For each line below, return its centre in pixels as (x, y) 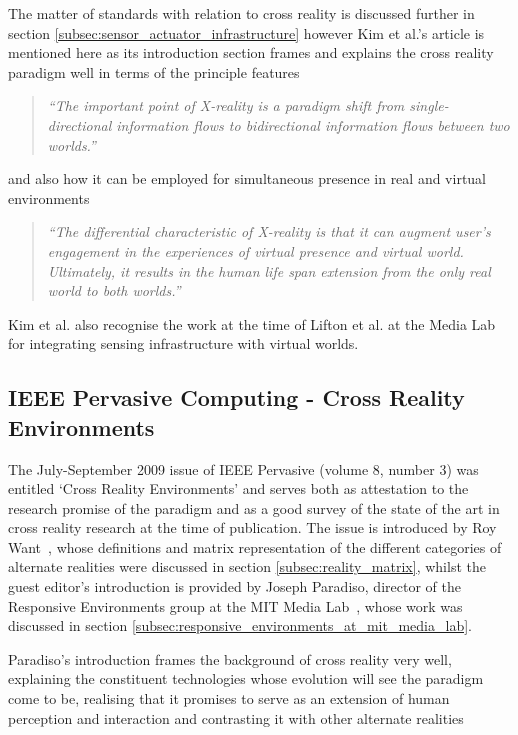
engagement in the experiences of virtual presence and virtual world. (255, 250)
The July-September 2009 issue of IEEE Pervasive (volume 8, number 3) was (243, 468)
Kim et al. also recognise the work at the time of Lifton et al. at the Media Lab (252, 323)
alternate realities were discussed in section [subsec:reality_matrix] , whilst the (247, 566)
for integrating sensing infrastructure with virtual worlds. (183, 343)
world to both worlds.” (114, 290)
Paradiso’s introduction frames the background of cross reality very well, (230, 658)
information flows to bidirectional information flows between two (313, 124)
